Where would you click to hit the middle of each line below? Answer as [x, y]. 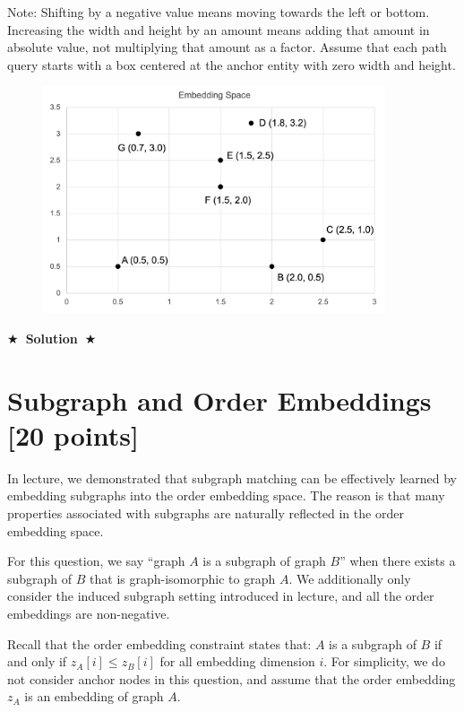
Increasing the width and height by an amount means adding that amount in [219, 29]
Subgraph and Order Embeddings [219, 399]
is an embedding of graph [94, 696]
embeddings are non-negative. [89, 614]
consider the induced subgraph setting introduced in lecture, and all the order [221, 596]
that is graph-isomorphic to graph [183, 578]
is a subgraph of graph [264, 561]
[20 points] [73, 434]
